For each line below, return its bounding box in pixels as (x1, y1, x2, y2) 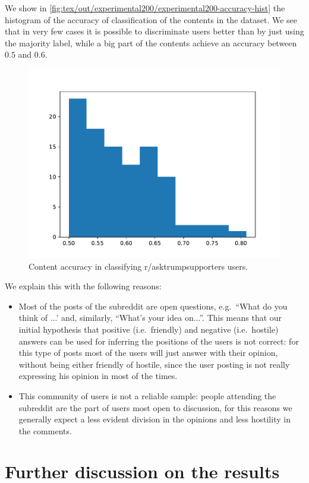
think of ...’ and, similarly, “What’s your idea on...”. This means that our (18, 311, 282, 324)
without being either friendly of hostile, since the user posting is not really (18, 358, 290, 370)
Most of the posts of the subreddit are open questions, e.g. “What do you (18, 299, 288, 312)
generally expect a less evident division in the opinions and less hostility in (18, 413, 291, 425)
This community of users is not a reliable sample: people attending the (18, 389, 276, 402)
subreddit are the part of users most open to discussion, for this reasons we (18, 401, 292, 413)
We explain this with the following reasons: (5, 280, 162, 292)
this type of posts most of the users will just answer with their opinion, (18, 346, 278, 359)
